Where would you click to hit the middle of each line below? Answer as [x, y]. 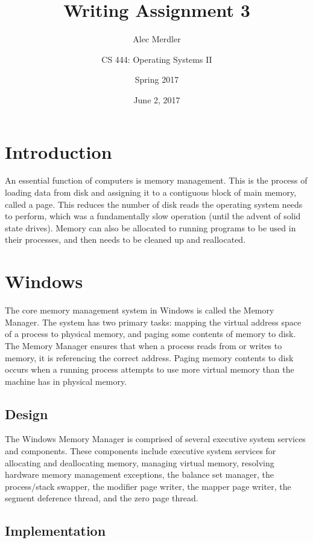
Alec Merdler [157, 39]
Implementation [55, 531]
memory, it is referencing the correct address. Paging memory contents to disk [149, 357]
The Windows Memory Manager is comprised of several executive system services [155, 439]
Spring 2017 [157, 79]
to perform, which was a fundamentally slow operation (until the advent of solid [153, 216]
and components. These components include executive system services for [141, 451]
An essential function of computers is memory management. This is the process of [156, 180]
